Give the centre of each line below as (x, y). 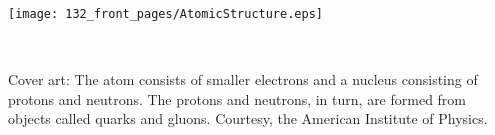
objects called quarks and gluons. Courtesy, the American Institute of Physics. (248, 118)
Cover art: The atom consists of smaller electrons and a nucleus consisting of (243, 79)
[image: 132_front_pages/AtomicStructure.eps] (165, 14)
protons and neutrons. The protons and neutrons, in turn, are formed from (237, 98)
